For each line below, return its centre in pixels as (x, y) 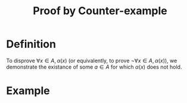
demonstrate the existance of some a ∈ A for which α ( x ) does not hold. (94, 67)
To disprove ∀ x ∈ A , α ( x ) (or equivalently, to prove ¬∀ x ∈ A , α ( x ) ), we (92, 60)
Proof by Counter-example (100, 11)
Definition (31, 44)
